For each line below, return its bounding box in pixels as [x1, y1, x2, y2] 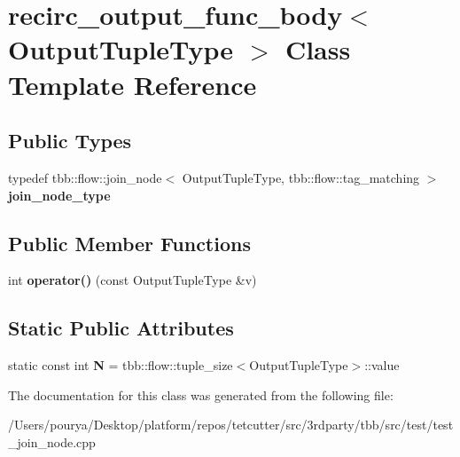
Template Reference [8, 66, 257, 102]
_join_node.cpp [8, 432, 96, 451]
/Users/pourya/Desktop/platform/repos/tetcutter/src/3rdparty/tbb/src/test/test [8, 415, 454, 434]
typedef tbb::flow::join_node [8, 168, 162, 186]
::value [364, 356, 400, 374]
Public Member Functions [8, 229, 251, 256]
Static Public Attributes [8, 314, 234, 342]
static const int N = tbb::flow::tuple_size [8, 356, 233, 374]
